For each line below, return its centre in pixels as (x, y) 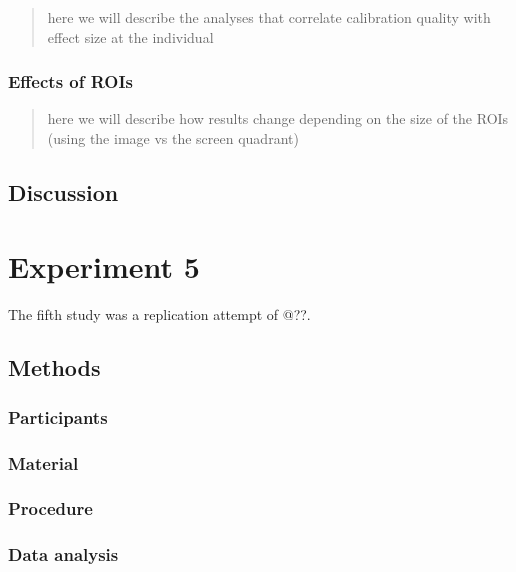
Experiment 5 (104, 265)
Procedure (50, 508)
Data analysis (63, 554)
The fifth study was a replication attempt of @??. (159, 313)
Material (43, 462)
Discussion (63, 191)
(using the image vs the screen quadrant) (173, 138)
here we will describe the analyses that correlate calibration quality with (269, 17)
